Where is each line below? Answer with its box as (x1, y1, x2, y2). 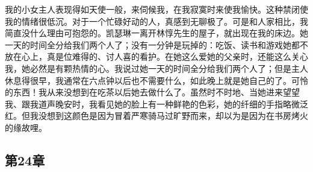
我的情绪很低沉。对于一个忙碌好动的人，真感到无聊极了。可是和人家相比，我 (5, 14, 308, 27)
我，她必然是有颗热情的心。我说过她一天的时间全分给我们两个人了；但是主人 (5, 62, 308, 74)
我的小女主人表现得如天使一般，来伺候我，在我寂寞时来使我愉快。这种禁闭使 (5, 3, 308, 15)
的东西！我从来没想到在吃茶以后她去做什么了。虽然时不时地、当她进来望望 (5, 86, 300, 98)
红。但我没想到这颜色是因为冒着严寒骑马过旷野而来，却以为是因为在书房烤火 (5, 109, 308, 122)
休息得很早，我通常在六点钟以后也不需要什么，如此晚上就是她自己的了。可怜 (5, 74, 308, 86)
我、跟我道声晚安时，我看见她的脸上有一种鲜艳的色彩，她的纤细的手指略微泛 (5, 97, 308, 110)
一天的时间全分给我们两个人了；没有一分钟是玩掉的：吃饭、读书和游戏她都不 (5, 38, 308, 51)
